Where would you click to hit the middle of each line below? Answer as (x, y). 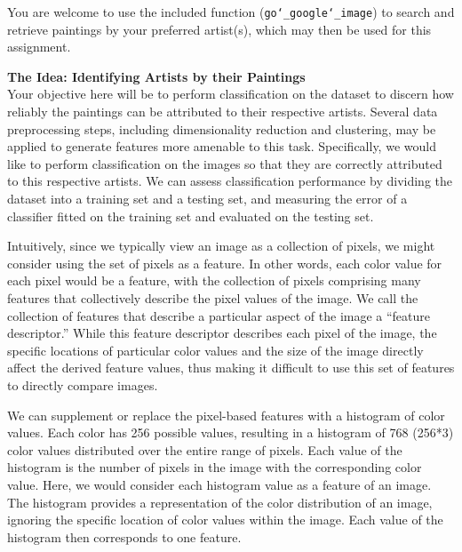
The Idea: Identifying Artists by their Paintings (156, 76)
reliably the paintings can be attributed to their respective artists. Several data (223, 112)
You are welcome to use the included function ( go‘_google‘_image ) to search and (231, 12)
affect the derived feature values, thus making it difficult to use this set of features (231, 368)
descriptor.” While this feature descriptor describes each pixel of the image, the (222, 333)
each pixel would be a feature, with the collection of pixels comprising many (214, 280)
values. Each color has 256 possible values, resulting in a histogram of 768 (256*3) (231, 432)
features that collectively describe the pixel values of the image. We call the (213, 297)
